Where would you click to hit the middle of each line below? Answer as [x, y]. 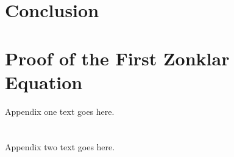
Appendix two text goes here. [60, 147]
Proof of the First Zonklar [117, 58]
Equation [44, 82]
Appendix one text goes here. [60, 111]
